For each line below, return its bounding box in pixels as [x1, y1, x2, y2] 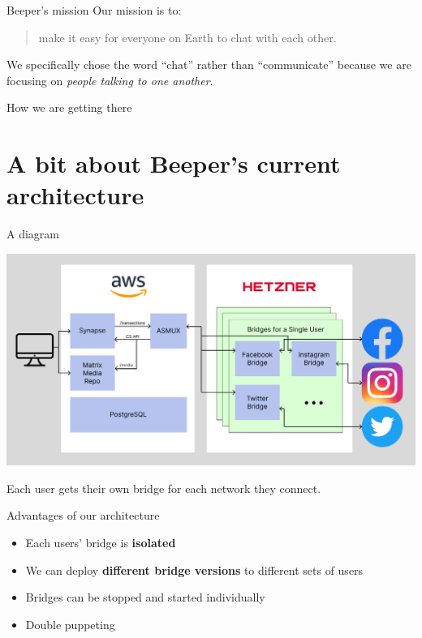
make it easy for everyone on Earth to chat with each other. [38, 28, 337, 45]
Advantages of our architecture [6, 507, 160, 524]
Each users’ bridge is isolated [25, 534, 176, 550]
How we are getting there [6, 99, 132, 116]
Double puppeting [25, 615, 115, 632]
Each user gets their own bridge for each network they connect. [6, 479, 321, 496]
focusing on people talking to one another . [6, 71, 213, 88]
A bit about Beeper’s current [6, 147, 341, 180]
